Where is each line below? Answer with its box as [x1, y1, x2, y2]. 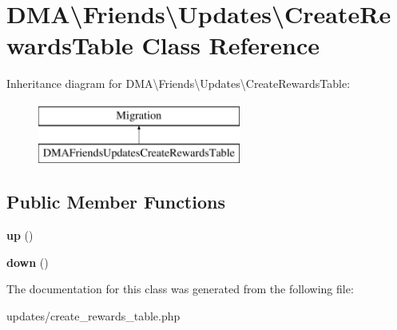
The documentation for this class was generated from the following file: [6, 280, 354, 297]
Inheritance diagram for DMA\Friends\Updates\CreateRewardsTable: [6, 75, 351, 92]
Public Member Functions [6, 189, 225, 214]
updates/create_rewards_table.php [6, 308, 181, 324]
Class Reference [141, 29, 320, 62]
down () [6, 253, 49, 270]
